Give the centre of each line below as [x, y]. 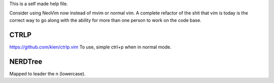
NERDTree [26, 61]
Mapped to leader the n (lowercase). [47, 73]
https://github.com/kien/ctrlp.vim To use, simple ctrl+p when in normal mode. [91, 47]
